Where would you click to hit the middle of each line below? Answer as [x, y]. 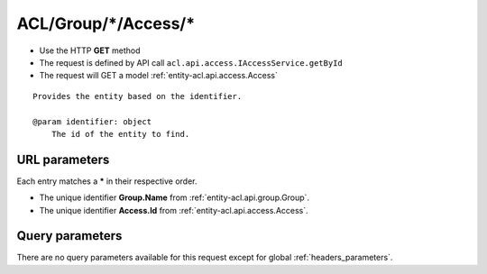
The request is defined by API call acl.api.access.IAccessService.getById [191, 62]
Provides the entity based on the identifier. [138, 96]
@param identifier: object [92, 121]
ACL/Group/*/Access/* [106, 23]
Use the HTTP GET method [90, 50]
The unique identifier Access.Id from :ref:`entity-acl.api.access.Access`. [174, 210]
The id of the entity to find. [120, 134]
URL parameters [63, 159]
